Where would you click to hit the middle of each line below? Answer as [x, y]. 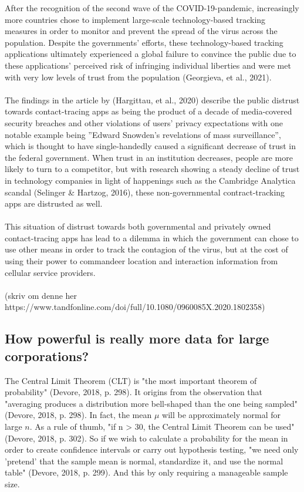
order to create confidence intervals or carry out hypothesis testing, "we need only [152, 449]
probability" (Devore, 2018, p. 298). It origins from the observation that [134, 392]
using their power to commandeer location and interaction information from [141, 261]
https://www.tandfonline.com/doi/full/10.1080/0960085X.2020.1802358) [135, 307]
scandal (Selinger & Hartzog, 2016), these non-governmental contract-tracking [145, 192]
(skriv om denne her [41, 295]
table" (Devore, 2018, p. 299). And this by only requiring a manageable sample [146, 472]
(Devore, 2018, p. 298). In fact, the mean [78, 415]
